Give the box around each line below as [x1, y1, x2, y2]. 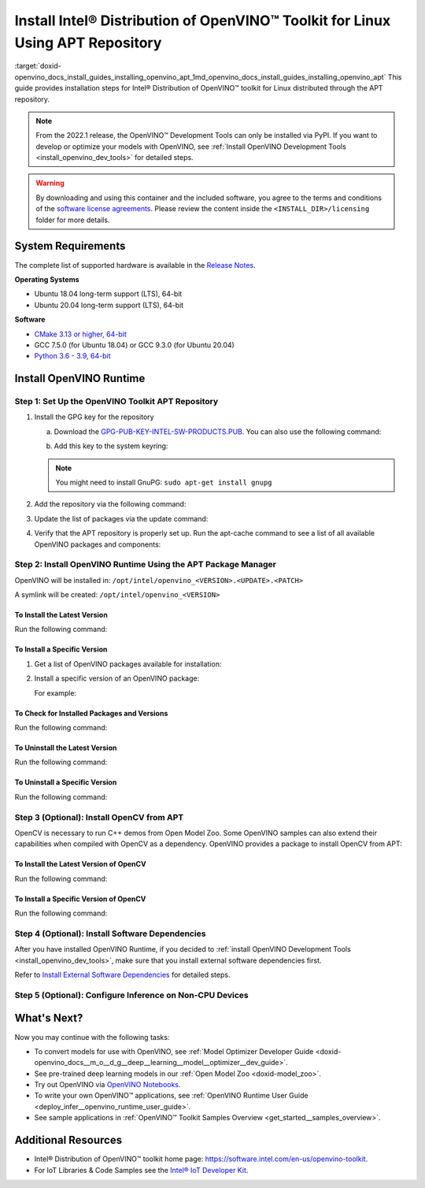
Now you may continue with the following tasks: [14, 1032, 170, 1041]
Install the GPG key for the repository [34, 412, 154, 421]
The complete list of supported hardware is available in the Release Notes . [14, 260, 256, 269]
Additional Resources [14, 1134, 122, 1147]
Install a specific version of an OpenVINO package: [34, 674, 200, 683]
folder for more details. [35, 215, 110, 225]
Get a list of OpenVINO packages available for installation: [34, 659, 222, 669]
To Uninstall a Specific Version [14, 778, 117, 787]
